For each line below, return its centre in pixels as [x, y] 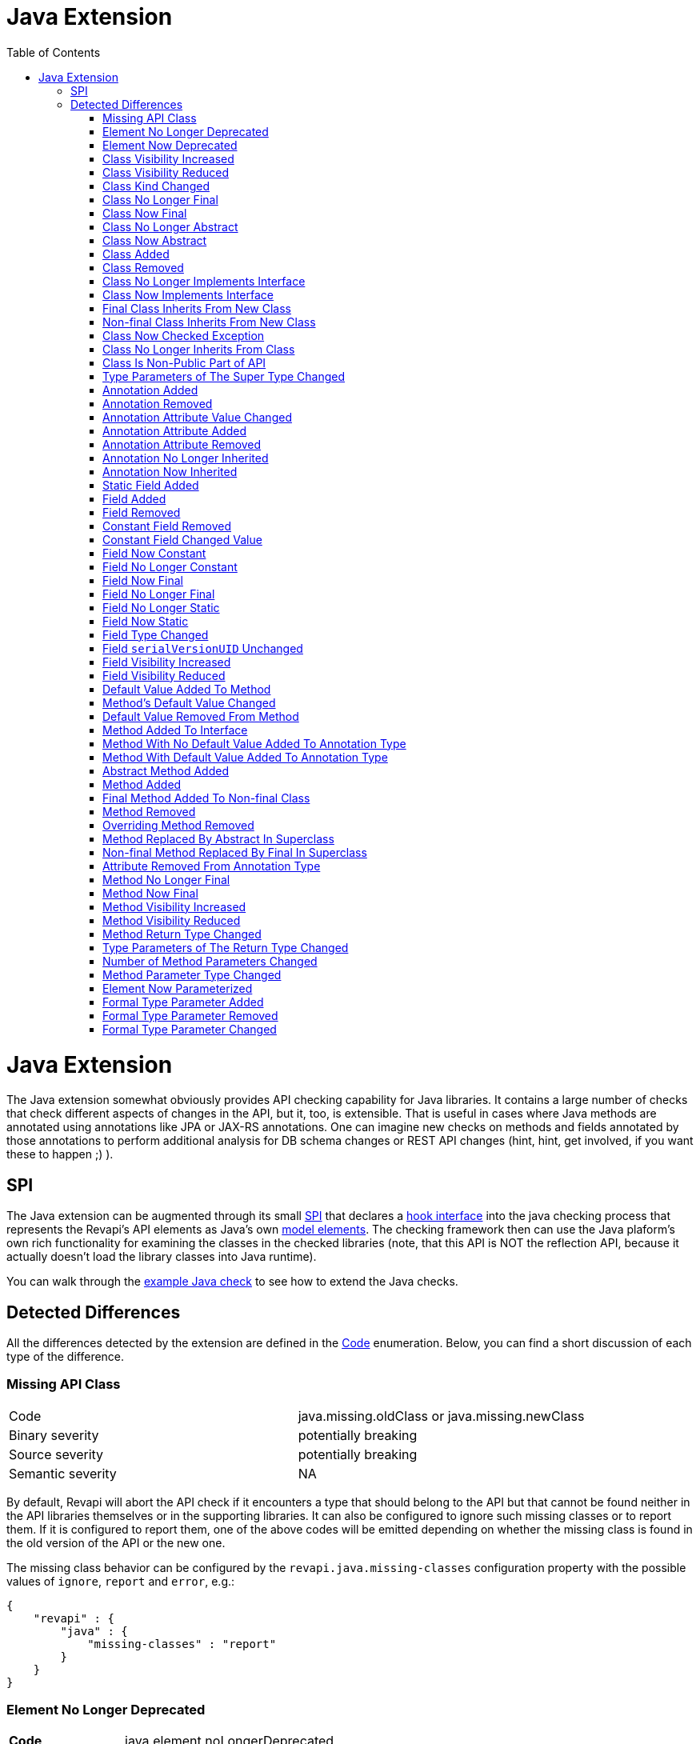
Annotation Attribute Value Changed [197, 417]
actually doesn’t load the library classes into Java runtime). [162, 1257]
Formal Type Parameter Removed [190, 1015]
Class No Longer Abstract [170, 226]
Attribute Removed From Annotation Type [212, 866]
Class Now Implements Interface [188, 294]
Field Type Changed [156, 634]
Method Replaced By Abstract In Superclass [218, 838]
